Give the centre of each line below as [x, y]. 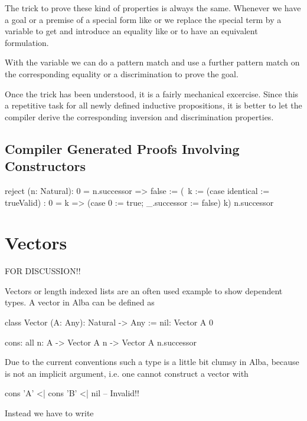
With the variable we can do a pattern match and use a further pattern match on [152, 62]
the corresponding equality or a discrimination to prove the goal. [122, 73]
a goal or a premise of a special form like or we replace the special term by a [143, 19]
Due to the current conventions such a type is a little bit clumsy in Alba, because [152, 362]
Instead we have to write [49, 413]
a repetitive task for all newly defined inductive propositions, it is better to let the [153, 105]
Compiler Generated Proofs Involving [122, 148]
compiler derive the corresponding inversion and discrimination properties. [139, 116]
